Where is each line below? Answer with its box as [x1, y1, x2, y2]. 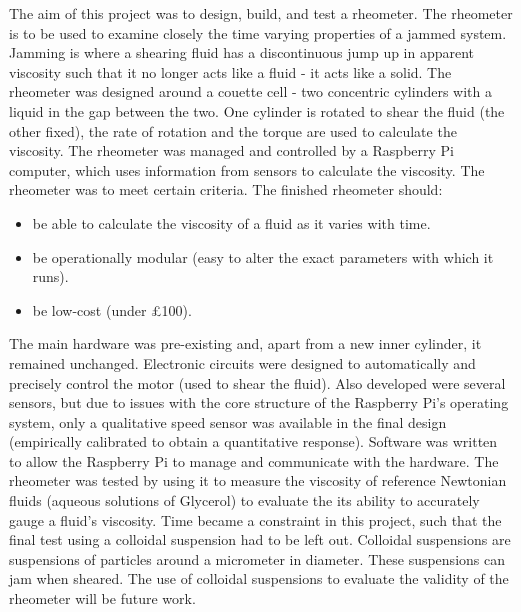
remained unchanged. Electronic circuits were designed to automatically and [9, 352, 476, 373]
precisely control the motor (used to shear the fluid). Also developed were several [9, 372, 506, 393]
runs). [32, 266, 69, 287]
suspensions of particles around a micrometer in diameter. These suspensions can [9, 548, 505, 569]
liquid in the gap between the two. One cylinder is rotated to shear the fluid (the [9, 100, 505, 121]
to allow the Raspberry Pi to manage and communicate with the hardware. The [9, 450, 499, 471]
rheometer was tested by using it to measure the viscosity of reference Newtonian [9, 470, 507, 491]
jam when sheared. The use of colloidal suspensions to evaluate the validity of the [9, 568, 509, 589]
